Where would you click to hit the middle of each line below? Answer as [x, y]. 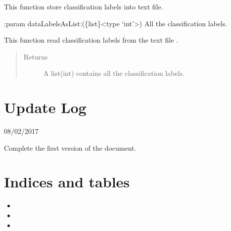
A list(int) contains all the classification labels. [114, 73]
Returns [36, 56]
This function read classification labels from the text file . [91, 40]
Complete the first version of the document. [70, 147]
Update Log [45, 107]
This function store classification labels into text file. [84, 6]
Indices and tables [67, 182]
